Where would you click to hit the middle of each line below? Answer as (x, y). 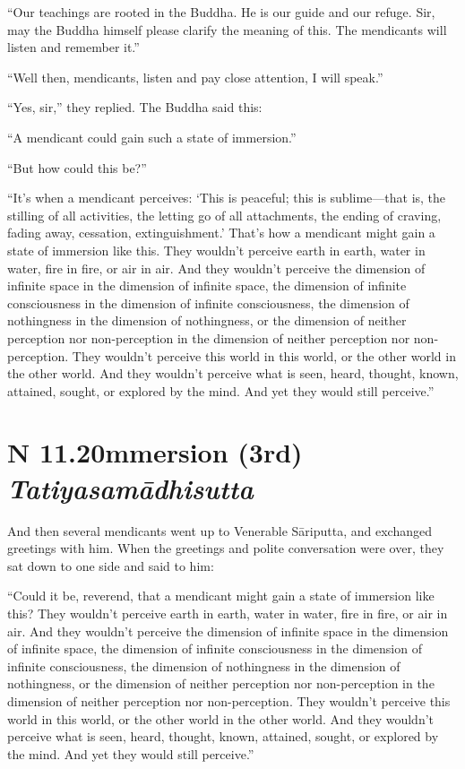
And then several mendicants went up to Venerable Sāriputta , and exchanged (220, 530)
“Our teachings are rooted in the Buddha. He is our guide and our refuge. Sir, (221, 12)
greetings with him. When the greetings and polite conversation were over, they (226, 548)
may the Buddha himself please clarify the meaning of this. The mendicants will (227, 29)
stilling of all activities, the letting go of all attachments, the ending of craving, (224, 215)
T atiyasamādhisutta (130, 488)
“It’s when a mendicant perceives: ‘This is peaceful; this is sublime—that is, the (227, 198)
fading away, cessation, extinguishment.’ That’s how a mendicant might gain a (221, 233)
